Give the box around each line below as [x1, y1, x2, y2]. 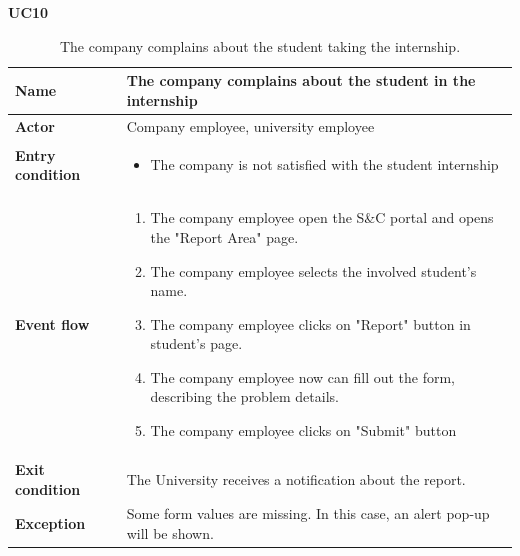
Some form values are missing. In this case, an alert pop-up [126, 503, 490, 524]
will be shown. [126, 522, 214, 543]
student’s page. [150, 333, 243, 354]
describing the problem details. [150, 386, 339, 407]
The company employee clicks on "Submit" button [150, 420, 457, 441]
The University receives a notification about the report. [126, 468, 466, 489]
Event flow [15, 313, 90, 334]
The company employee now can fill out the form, [150, 366, 456, 387]
